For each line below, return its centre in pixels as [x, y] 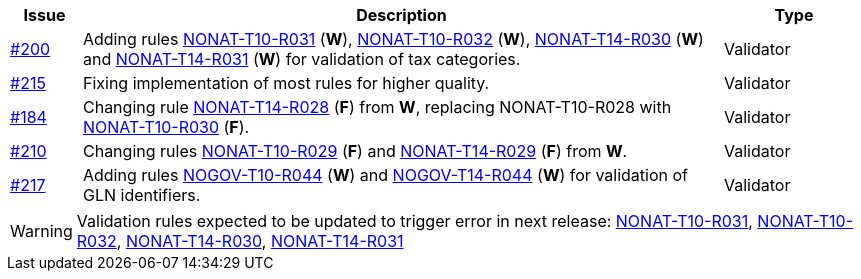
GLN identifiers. [141, 195]
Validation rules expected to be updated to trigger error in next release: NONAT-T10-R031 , [414, 221]
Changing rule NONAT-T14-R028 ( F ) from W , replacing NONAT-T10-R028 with [377, 107]
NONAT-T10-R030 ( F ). [166, 127]
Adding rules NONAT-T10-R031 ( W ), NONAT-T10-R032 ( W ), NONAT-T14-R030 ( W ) [393, 39]
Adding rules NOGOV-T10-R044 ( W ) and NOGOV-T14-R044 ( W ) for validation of [385, 175]
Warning [41, 231]
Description [401, 15]
